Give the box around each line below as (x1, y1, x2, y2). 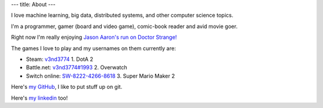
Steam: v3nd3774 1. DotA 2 (26, 55, 94, 63)
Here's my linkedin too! (11, 94, 68, 101)
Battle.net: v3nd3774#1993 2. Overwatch (26, 64, 128, 71)
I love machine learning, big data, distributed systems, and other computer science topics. (11, 12, 233, 19)
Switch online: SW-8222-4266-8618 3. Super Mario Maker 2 (26, 72, 175, 79)
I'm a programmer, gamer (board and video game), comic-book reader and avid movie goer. (11, 23, 238, 30)
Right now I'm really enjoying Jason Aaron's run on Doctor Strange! (11, 33, 177, 41)
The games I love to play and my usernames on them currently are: (11, 45, 176, 52)
